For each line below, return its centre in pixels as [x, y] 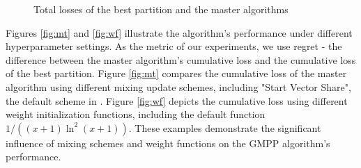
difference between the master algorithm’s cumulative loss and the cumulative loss [181, 59]
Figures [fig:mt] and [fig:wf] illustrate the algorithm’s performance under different [179, 32]
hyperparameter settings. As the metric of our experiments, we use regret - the [174, 46]
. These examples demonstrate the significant [225, 127]
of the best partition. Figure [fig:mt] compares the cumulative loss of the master [176, 73]
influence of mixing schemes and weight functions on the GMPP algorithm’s [168, 143]
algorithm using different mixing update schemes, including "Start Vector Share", [178, 86]
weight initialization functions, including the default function [136, 114]
